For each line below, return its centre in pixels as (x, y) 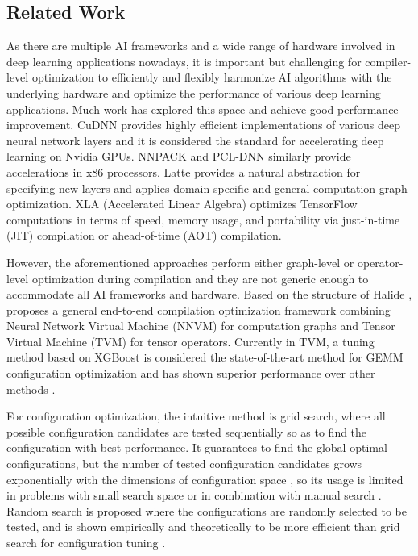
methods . (31, 389)
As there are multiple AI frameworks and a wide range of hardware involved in (201, 46)
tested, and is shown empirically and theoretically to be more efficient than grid (203, 527)
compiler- (388, 61)
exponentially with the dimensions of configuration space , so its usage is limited (205, 479)
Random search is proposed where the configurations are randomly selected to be (207, 510)
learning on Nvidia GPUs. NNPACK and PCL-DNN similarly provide (179, 156)
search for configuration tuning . (86, 543)
